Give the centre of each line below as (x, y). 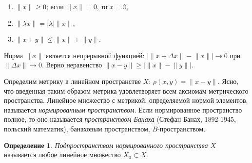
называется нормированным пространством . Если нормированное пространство (123, 109)
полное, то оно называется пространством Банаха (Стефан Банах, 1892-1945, (120, 119)
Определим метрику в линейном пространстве (72, 81)
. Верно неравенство (72, 65)
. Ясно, (228, 81)
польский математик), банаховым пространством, (77, 128)
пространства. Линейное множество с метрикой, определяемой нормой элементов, (126, 100)
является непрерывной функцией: (95, 55)
